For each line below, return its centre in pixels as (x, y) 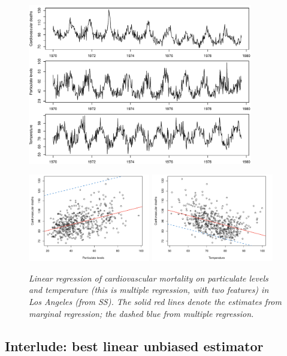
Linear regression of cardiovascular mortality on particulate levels (149, 278)
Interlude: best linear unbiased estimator (134, 345)
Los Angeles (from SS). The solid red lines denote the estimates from (155, 301)
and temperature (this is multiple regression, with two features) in (149, 290)
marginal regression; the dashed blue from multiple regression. (141, 313)
